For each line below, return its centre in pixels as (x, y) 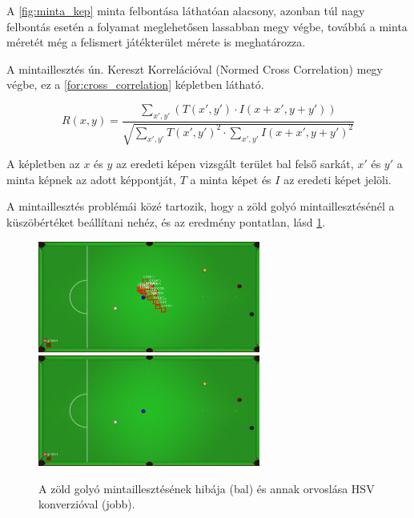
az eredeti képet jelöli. (338, 179)
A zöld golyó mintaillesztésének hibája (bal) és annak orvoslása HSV (207, 488)
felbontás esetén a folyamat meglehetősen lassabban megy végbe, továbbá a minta (207, 26)
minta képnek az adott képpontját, (91, 179)
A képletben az (43, 164)
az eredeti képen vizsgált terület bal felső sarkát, (235, 164)
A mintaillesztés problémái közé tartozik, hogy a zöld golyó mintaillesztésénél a (201, 206)
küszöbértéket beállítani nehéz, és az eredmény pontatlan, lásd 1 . (166, 221)
